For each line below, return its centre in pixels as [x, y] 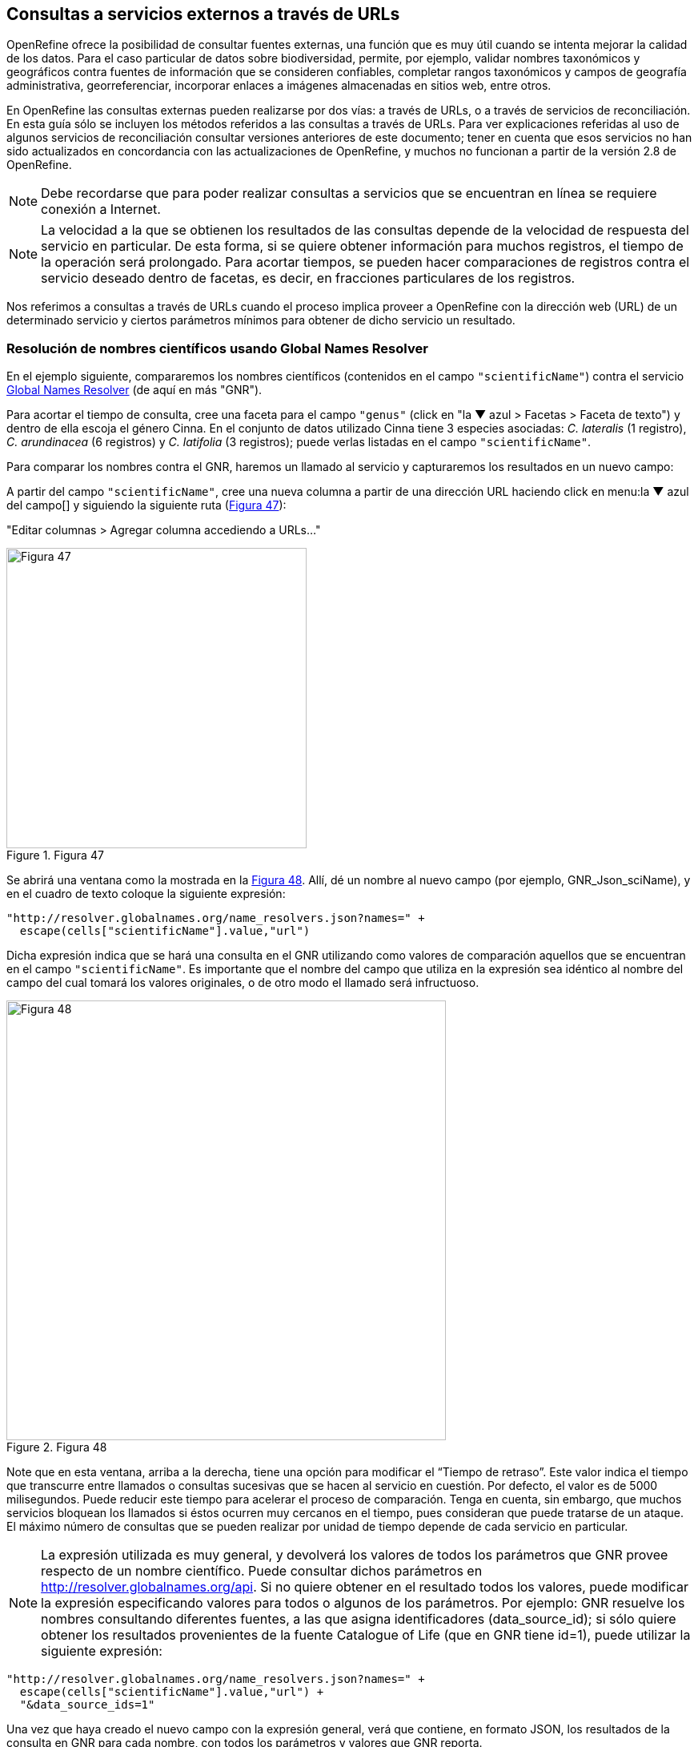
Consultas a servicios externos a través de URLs [203, 14]
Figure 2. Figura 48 [57, 1447]
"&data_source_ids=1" [87, 1705]
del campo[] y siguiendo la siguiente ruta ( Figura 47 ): [146, 505]
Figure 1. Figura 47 [55, 855]
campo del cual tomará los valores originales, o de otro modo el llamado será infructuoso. [243, 983]
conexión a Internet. [101, 209]
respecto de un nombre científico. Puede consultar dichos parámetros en [262, 1571]
